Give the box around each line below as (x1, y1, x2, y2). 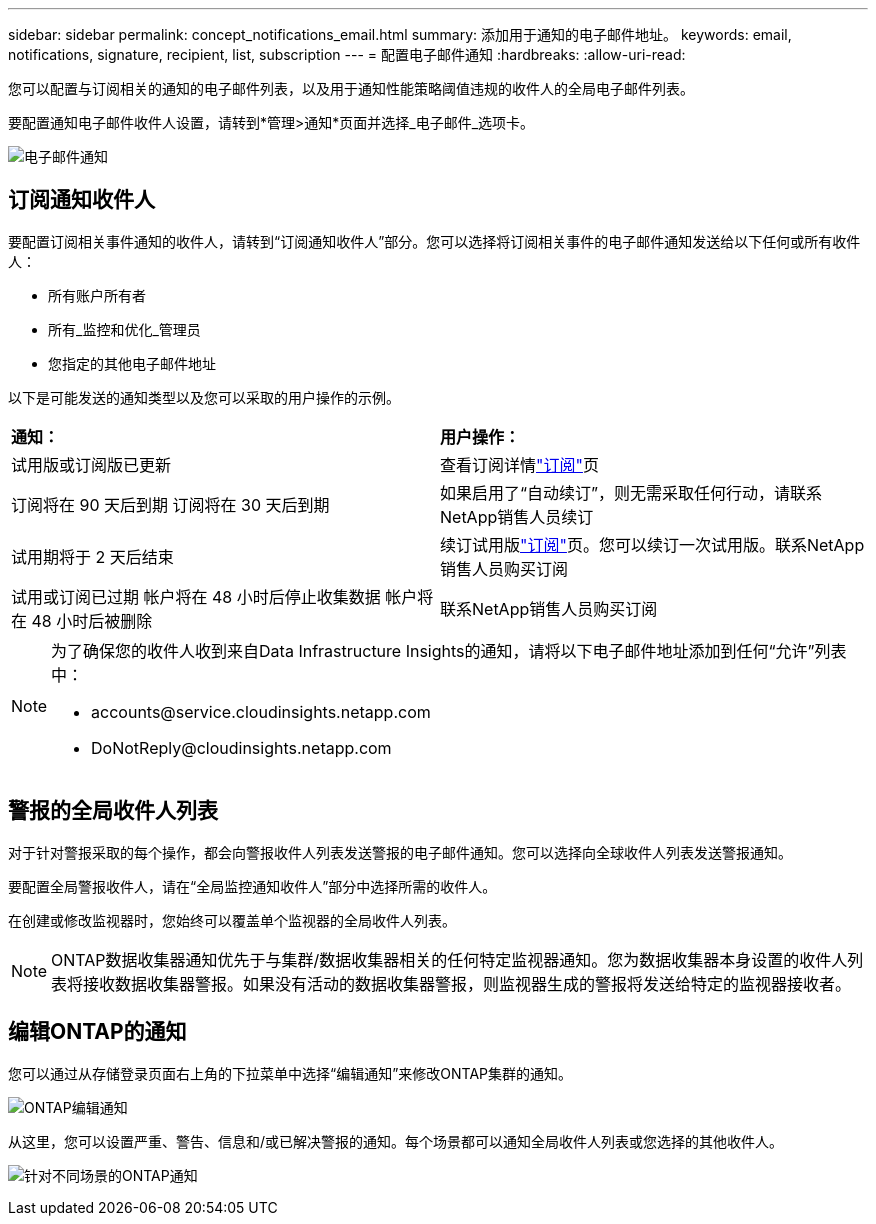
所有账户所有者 (48, 286, 146, 304)
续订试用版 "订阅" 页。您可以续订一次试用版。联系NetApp (440, 534, 865, 555)
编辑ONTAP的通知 (8, 1019, 187, 1045)
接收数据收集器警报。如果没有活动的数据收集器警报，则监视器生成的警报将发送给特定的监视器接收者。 (83, 973, 852, 994)
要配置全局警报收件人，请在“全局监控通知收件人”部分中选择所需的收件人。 (8, 877, 497, 895)
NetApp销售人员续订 (440, 506, 594, 527)
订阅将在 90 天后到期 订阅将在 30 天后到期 (11, 494, 330, 515)
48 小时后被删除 (31, 610, 153, 631)
